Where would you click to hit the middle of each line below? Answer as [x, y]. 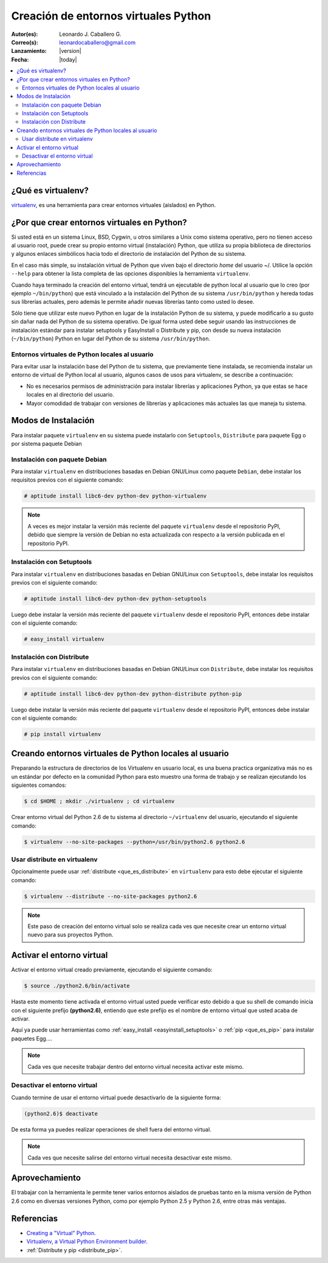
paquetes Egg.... [32, 1038]
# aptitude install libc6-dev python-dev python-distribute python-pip [133, 694]
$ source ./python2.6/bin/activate [77, 986]
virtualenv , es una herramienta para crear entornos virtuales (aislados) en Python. [114, 205]
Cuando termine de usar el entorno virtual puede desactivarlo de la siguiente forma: [116, 1097]
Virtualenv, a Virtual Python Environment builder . [87, 1242]
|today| [68, 59]
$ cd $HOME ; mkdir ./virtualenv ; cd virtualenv [99, 801]
